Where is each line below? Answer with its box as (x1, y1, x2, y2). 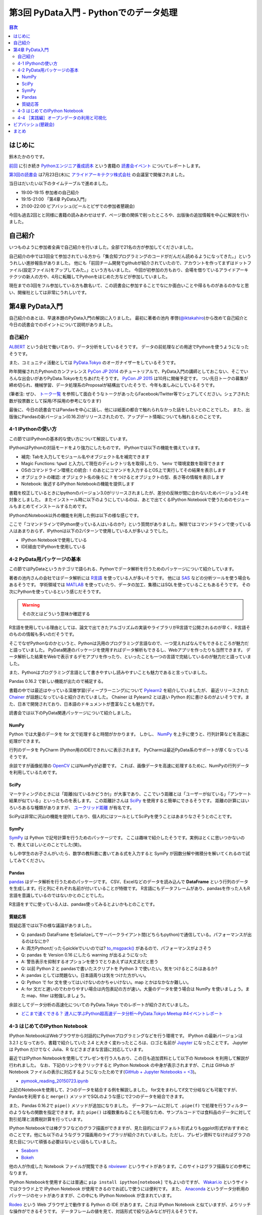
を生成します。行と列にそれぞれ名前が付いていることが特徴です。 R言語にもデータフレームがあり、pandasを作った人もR (9, 885, 250, 891)
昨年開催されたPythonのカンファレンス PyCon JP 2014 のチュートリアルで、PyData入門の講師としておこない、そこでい (9, 368, 248, 374)
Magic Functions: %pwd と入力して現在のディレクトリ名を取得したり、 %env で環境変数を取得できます (21, 460, 225, 466)
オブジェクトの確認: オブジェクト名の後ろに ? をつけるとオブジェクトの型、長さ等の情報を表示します (21, 474, 224, 480)
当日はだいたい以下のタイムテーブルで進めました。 (9, 180, 111, 187)
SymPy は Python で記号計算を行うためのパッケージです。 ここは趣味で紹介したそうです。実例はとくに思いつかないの (9, 835, 245, 841)
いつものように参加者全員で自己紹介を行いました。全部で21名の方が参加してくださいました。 (9, 244, 196, 250)
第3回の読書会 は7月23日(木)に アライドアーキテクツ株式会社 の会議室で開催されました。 (9, 172, 187, 177)
